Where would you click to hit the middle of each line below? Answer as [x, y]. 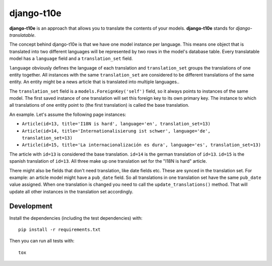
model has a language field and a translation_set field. [71, 58]
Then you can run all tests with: [42, 241]
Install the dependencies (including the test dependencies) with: [76, 218]
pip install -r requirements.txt [59, 230]
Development [31, 206]
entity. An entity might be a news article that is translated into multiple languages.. [94, 82]
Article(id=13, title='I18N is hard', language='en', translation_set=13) [116, 124]
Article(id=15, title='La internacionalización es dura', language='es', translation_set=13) [142, 145]
